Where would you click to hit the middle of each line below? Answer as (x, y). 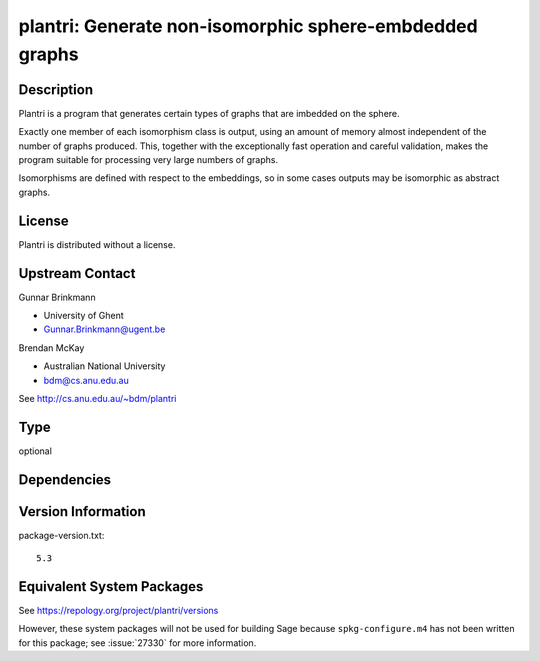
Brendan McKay (51, 347)
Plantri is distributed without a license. (97, 244)
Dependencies (65, 479)
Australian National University (104, 366)
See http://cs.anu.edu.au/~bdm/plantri (97, 398)
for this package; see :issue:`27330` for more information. (137, 642)
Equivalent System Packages (111, 586)
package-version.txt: (61, 535)
